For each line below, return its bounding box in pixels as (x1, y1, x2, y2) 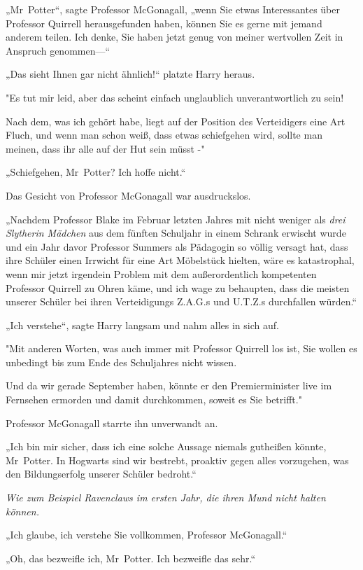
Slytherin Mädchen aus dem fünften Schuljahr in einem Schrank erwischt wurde (6, 225, 346, 240)
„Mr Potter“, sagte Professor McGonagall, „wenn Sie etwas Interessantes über (6, 2, 340, 16)
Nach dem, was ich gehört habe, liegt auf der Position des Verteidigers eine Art (6, 113, 346, 128)
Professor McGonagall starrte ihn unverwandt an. (6, 415, 218, 430)
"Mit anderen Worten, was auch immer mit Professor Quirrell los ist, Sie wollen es (6, 341, 357, 356)
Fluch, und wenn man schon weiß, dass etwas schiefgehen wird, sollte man (6, 127, 322, 142)
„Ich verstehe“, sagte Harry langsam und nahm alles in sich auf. (6, 317, 279, 332)
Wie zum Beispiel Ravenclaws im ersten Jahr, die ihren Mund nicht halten (6, 490, 326, 505)
